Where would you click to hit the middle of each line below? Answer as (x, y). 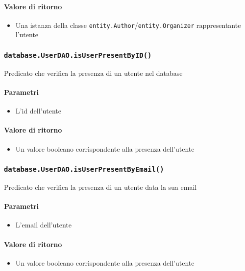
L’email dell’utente (43, 225)
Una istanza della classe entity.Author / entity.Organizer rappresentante (128, 25)
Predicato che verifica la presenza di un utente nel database (93, 73)
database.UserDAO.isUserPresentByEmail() (84, 169)
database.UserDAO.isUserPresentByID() (78, 55)
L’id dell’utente (38, 111)
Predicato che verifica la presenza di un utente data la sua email (100, 187)
